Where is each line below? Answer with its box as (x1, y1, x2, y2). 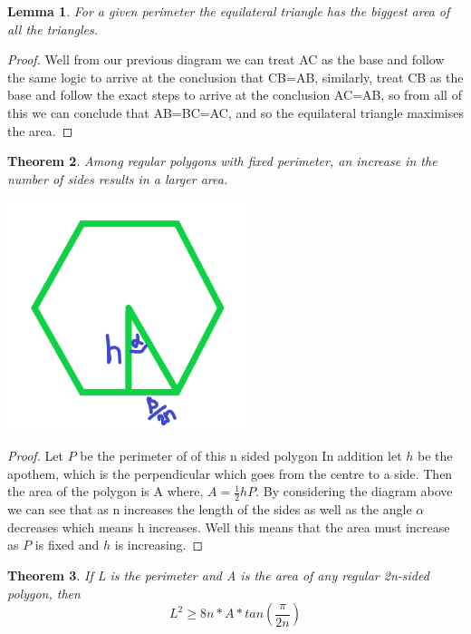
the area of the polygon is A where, (7, 482, 204, 501)
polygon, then (7, 583, 81, 602)
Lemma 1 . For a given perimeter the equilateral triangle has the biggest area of (7, 2, 450, 20)
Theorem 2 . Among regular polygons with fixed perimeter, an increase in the (7, 151, 437, 171)
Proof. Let (7, 446, 63, 465)
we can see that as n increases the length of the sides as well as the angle (7, 500, 412, 519)
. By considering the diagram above (255, 482, 453, 501)
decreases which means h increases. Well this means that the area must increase (7, 517, 450, 536)
